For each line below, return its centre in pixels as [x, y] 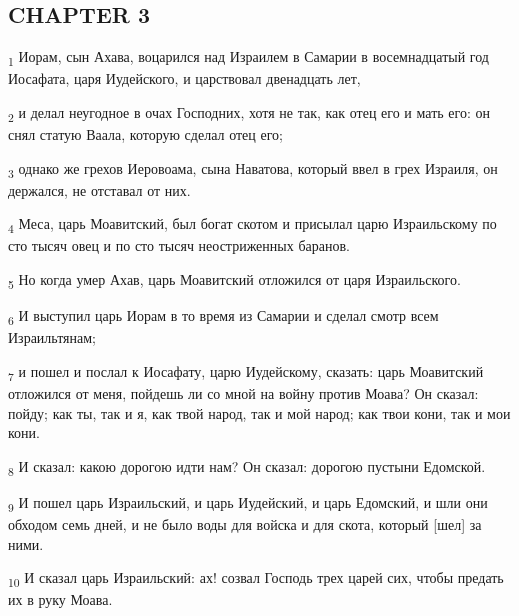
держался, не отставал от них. [99, 189]
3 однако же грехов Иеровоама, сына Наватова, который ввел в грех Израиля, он [253, 169]
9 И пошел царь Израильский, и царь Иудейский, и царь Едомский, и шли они [248, 503]
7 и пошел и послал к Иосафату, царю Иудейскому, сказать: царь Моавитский [246, 372]
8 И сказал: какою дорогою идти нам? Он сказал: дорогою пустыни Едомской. [247, 467]
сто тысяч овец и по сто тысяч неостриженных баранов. [179, 245]
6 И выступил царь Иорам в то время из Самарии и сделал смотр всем [223, 316]
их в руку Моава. [60, 599]
